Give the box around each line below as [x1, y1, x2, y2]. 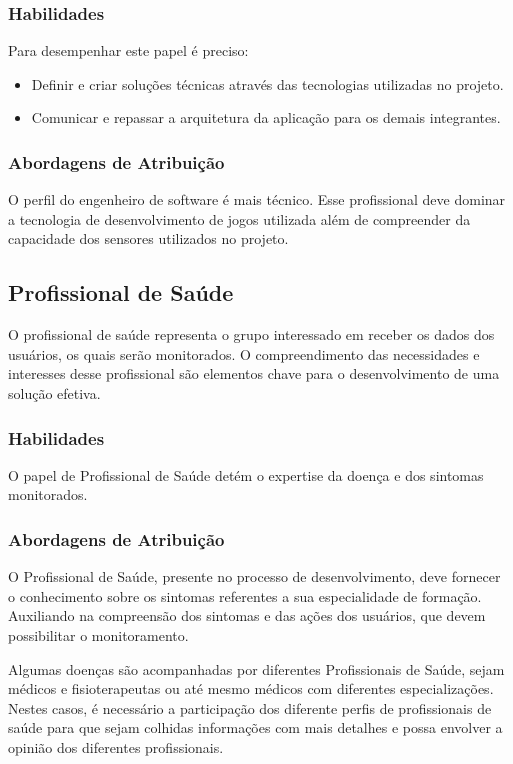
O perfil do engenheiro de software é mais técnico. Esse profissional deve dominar [8, 189, 506, 210]
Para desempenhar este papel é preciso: [8, 40, 249, 61]
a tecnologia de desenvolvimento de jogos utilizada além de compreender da [8, 208, 471, 229]
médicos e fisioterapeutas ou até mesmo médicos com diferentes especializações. [8, 678, 494, 699]
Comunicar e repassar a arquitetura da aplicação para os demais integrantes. [31, 107, 501, 128]
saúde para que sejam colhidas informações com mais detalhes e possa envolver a [8, 717, 503, 738]
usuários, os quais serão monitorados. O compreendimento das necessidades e [8, 343, 480, 364]
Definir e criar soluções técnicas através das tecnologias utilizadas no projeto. [31, 73, 504, 94]
